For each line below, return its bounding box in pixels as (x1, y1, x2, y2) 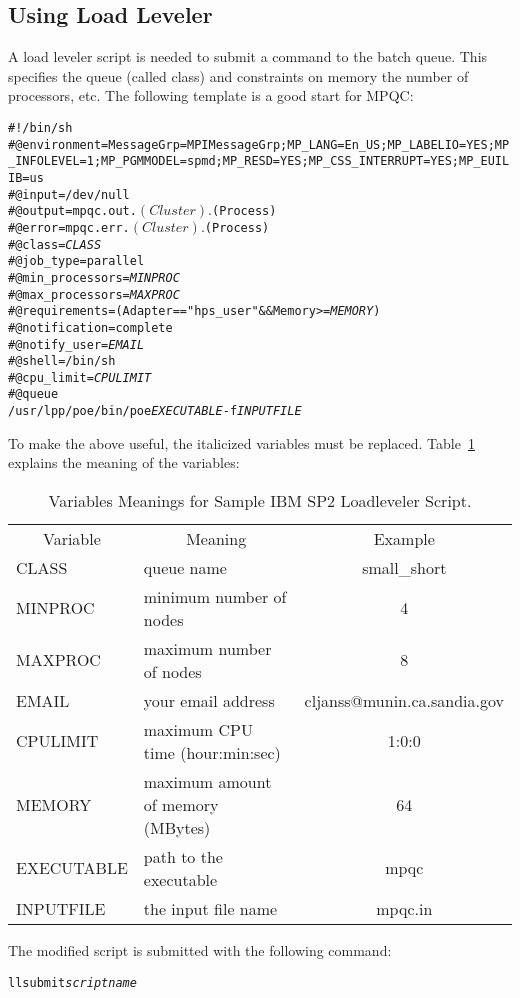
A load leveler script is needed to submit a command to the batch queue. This (8, 46, 488, 67)
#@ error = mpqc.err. (8, 220, 130, 235)
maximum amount (143, 769, 272, 793)
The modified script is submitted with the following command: (8, 939, 392, 960)
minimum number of (143, 584, 287, 608)
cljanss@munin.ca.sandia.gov (304, 688, 504, 712)
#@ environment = (8, 137, 109, 152)
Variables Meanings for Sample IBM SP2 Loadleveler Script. (48, 488, 472, 512)
